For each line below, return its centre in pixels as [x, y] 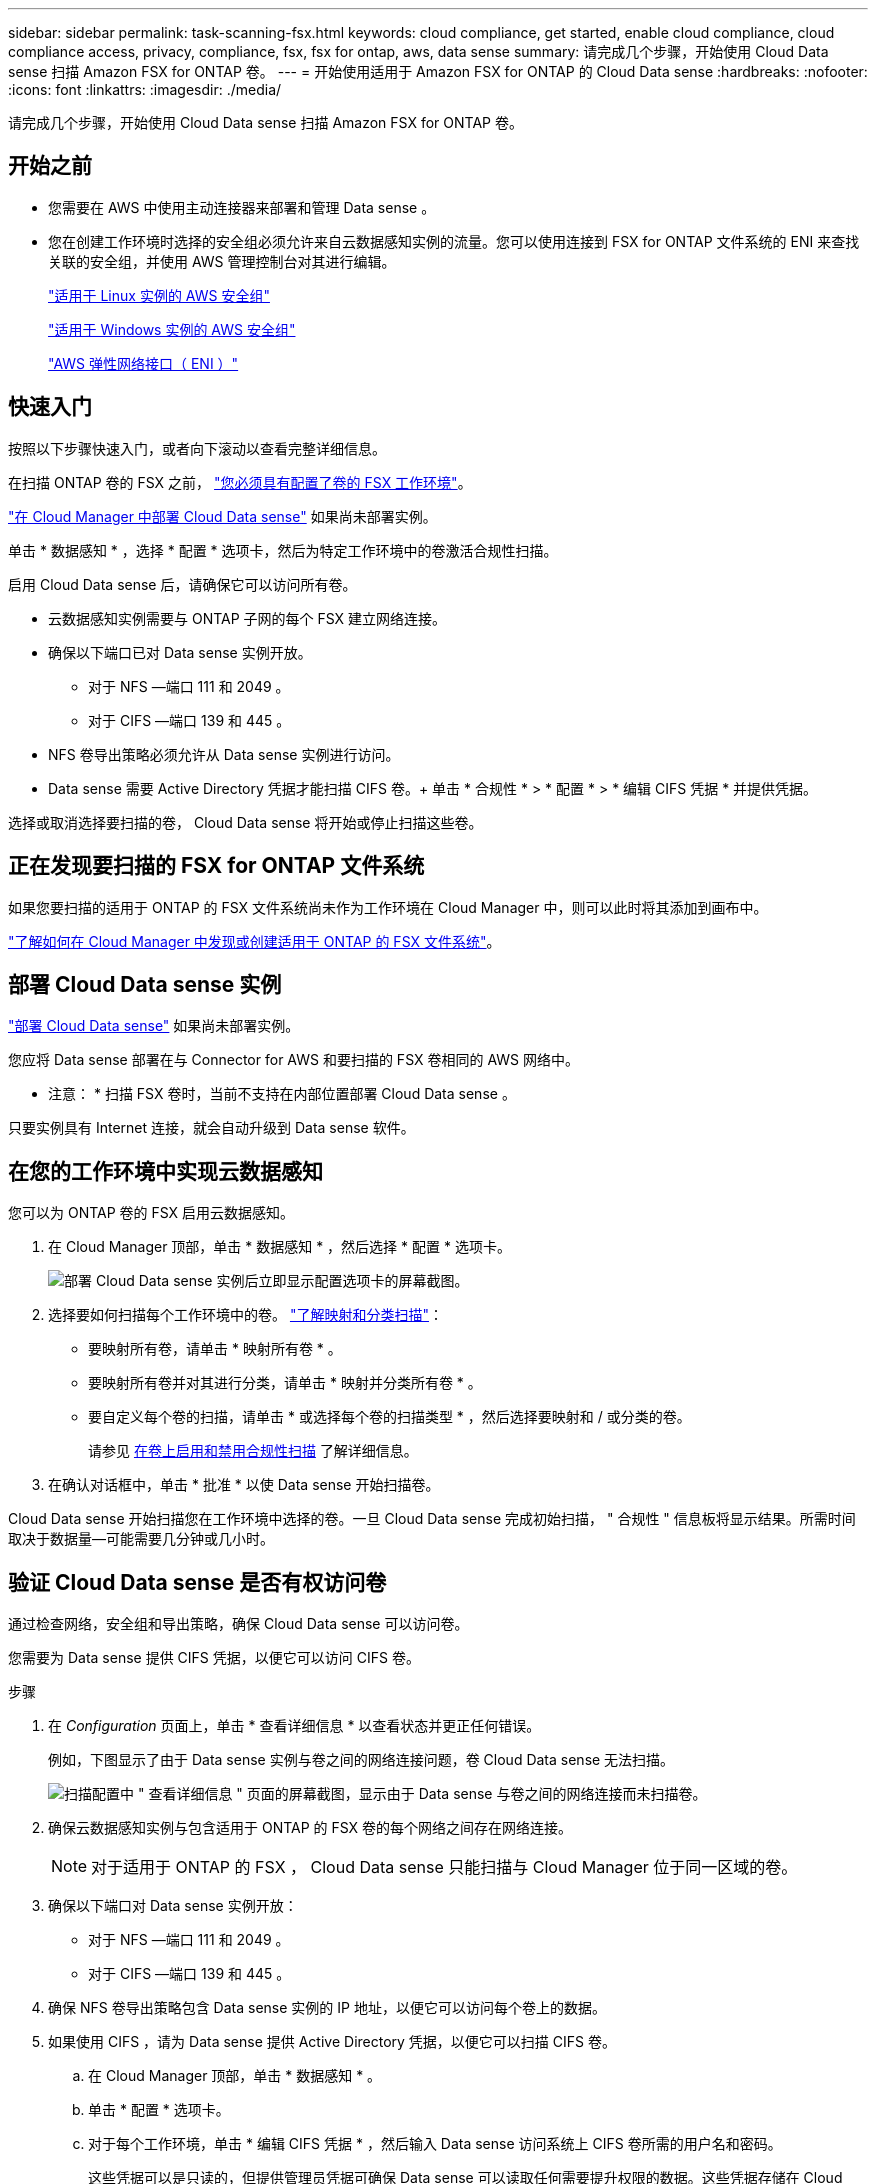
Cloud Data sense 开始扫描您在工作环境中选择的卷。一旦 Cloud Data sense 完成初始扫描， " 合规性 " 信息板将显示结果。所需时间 [432, 1519]
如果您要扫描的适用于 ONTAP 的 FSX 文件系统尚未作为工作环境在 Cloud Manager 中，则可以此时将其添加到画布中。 [388, 907]
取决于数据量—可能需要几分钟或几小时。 [141, 1539]
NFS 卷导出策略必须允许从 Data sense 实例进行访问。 [224, 754]
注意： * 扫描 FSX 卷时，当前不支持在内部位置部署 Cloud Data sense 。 [282, 1094]
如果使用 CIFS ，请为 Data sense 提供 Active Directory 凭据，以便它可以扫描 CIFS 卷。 [332, 2042]
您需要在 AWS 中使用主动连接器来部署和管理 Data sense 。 [242, 207]
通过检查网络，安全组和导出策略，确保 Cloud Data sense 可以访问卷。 [238, 1624]
